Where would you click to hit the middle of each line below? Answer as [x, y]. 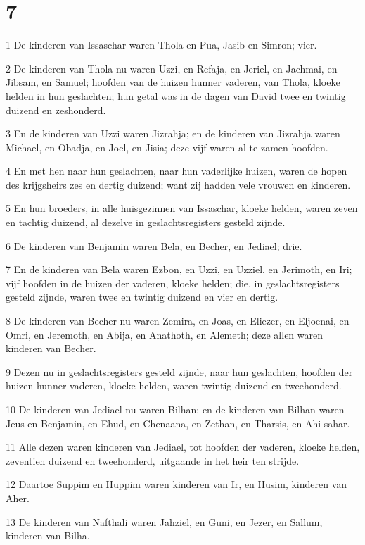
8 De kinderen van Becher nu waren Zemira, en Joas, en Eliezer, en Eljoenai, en [178, 321]
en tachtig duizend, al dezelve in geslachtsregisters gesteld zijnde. [146, 222]
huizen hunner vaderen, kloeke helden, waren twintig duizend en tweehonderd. [174, 386]
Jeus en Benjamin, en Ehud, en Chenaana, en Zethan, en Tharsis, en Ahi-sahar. [178, 423]
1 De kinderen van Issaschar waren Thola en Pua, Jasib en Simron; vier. [161, 45]
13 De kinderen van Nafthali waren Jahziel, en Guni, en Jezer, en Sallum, [164, 521]
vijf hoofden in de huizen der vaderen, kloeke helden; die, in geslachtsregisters [173, 283]
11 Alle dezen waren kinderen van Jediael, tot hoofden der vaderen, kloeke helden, [183, 447]
